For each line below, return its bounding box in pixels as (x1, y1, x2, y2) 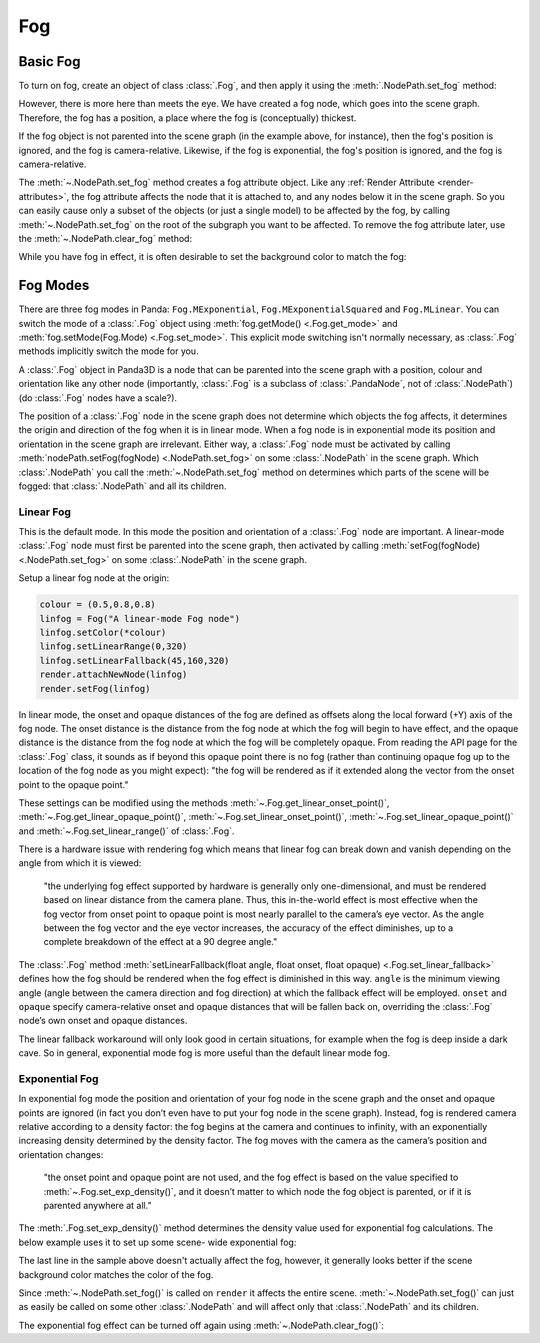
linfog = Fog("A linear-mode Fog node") (39, 613, 240, 624)
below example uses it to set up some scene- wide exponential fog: (18, 1236, 297, 1248)
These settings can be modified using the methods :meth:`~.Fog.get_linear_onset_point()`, (18, 796, 390, 809)
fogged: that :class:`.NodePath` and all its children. (18, 480, 227, 492)
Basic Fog (18, 53, 81, 70)
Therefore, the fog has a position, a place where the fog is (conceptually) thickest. (18, 111, 357, 124)
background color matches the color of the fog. (18, 1268, 214, 1280)
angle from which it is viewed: (18, 857, 142, 869)
